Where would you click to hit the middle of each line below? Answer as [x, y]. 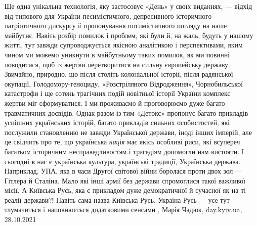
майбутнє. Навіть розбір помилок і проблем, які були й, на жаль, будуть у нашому [129, 35]
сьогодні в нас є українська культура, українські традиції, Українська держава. [123, 161]
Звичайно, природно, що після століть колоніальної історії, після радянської [119, 74]
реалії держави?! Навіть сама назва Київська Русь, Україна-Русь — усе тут [117, 200]
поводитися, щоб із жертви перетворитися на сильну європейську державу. [117, 64]
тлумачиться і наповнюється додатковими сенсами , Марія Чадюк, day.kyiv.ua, [123, 209]
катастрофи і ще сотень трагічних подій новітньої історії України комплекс [118, 93]
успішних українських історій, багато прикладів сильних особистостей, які [117, 122]
